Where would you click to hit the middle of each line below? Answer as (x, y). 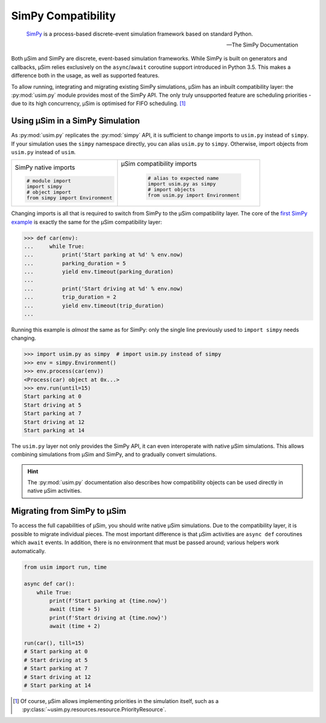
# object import (49, 192)
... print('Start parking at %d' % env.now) (104, 255)
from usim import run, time (65, 567)
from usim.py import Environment (193, 196)
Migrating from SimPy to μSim (69, 511)
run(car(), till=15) (54, 643)
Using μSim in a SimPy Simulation (75, 121)
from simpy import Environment (69, 197)
